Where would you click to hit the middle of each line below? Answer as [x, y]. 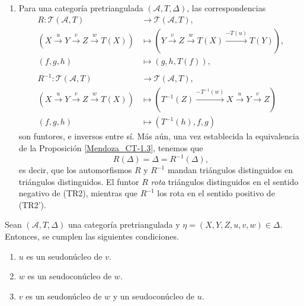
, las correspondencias [226, 8]
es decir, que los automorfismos [75, 170]
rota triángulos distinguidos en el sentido [225, 181]
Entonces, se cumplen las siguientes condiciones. [92, 236]
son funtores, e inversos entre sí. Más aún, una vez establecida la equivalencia [159, 136]
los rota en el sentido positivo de [216, 193]
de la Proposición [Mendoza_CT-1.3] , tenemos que [111, 147]
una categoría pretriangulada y [124, 224]
